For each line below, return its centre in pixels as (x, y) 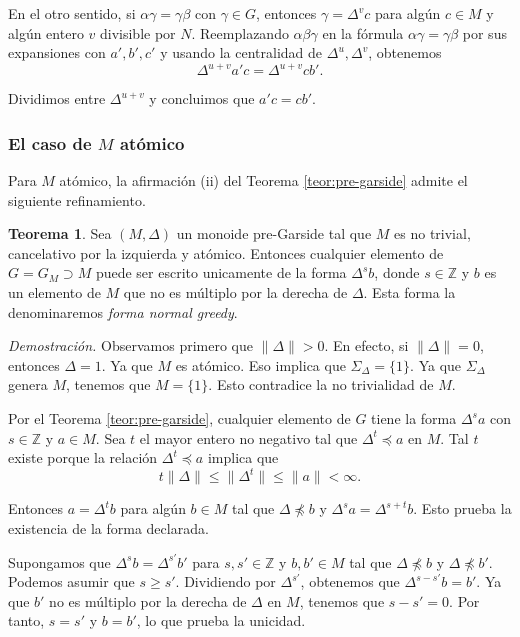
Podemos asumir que (71, 581)
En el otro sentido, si (72, 13)
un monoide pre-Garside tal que (274, 233)
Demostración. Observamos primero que (130, 345)
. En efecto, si (366, 345)
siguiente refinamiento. (77, 199)
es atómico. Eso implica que (260, 364)
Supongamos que (59, 561)
